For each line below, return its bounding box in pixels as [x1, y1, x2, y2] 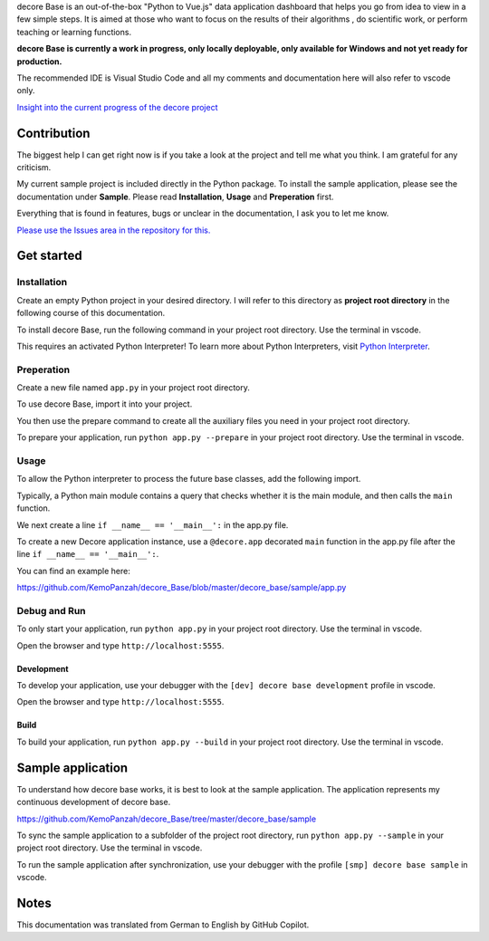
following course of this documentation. [16, 308, 166, 319]
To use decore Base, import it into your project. [16, 398, 193, 409]
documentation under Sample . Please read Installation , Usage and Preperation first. [16, 191, 334, 202]
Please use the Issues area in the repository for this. [16, 225, 211, 235]
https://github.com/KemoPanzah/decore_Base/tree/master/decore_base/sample [16, 813, 317, 824]
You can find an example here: [16, 565, 131, 576]
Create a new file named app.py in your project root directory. [16, 382, 251, 393]
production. [16, 55, 62, 67]
